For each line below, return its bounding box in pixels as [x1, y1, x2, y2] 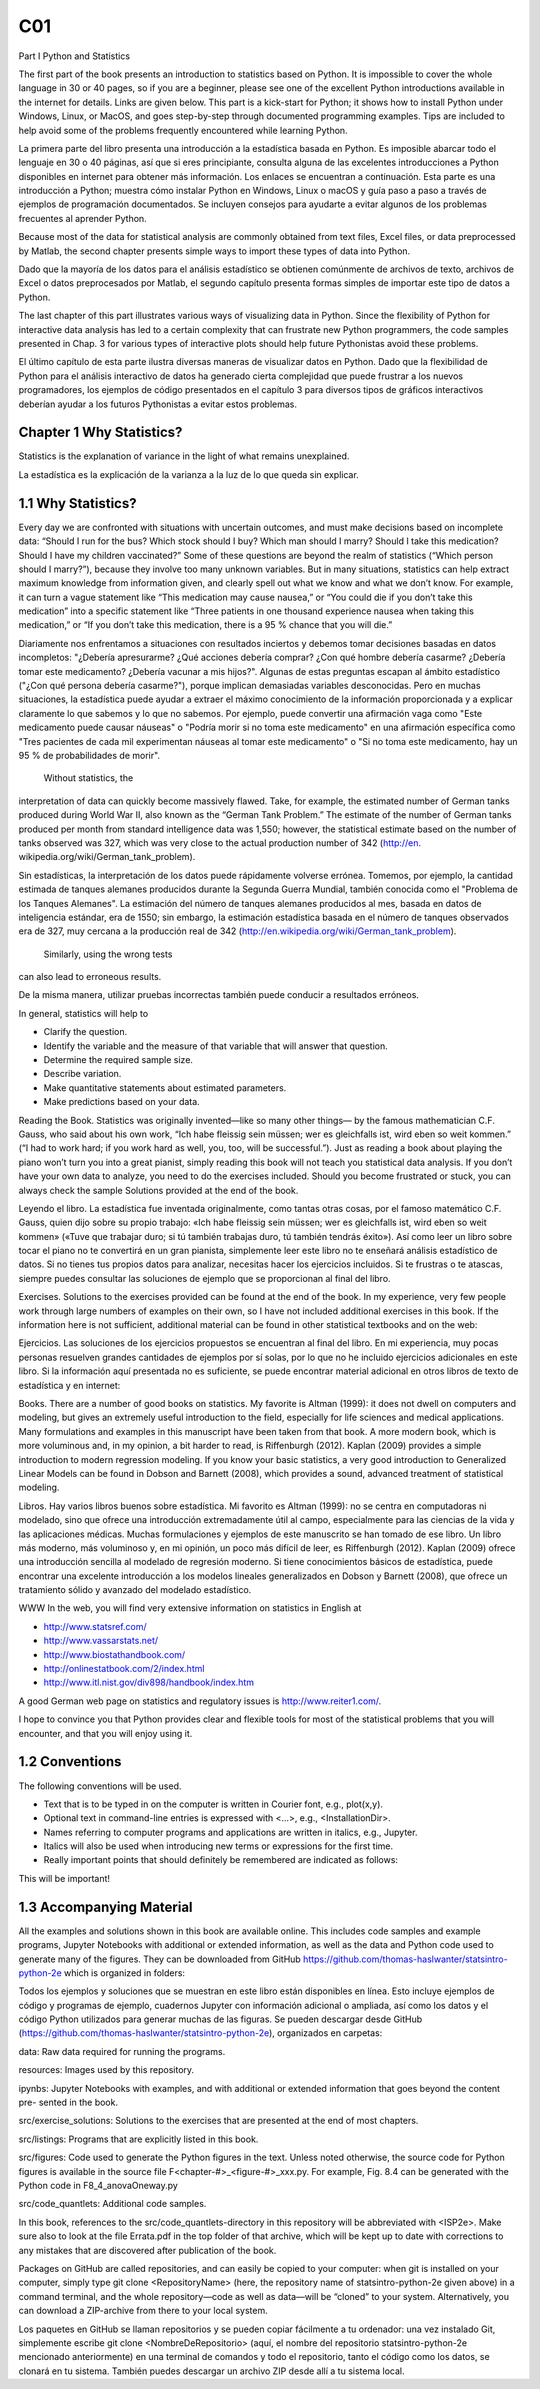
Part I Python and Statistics [18, 50, 130, 62]
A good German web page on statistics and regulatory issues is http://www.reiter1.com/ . [18, 1695, 382, 1707]
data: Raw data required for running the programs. [18, 2045, 226, 2057]
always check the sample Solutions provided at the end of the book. [18, 1184, 299, 1196]
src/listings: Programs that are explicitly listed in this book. [18, 2133, 259, 2145]
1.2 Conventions [18, 1753, 122, 1770]
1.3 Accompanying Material [18, 1898, 194, 1915]
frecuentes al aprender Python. [18, 212, 147, 224]
